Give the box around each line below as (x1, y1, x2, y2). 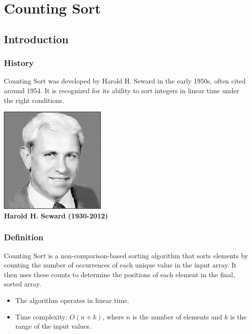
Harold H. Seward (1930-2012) (4, 210, 108, 220)
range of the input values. (15, 321, 92, 331)
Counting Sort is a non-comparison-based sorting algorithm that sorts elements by (4, 250, 248, 260)
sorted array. (4, 279, 41, 289)
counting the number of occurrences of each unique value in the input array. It (4, 260, 237, 270)
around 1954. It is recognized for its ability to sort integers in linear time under (4, 85, 239, 95)
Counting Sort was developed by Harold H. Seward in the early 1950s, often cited (4, 76, 246, 86)
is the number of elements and (132, 311, 222, 321)
